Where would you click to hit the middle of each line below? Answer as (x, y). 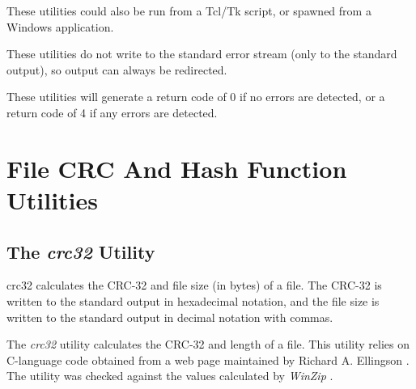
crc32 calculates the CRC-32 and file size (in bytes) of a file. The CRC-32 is (194, 285)
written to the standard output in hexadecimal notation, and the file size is (193, 300)
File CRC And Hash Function (177, 168)
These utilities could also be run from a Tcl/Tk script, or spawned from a (189, 11)
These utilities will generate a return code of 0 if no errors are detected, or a (196, 97)
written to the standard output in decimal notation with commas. (170, 317)
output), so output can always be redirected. (117, 69)
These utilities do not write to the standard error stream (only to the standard (202, 54)
